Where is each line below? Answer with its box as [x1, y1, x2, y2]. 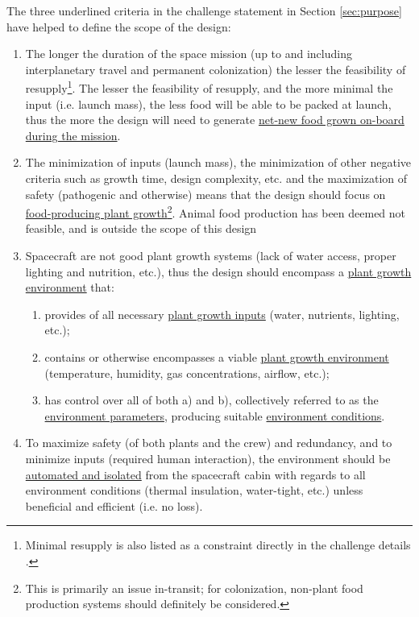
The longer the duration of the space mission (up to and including [25, 45, 352, 62]
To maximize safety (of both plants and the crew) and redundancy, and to [25, 434, 392, 451]
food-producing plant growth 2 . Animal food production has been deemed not [25, 202, 406, 221]
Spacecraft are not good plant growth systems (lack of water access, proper [25, 247, 396, 264]
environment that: [25, 279, 114, 296]
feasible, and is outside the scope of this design [25, 220, 257, 237]
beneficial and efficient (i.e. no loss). [25, 497, 203, 514]
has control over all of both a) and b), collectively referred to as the [44, 391, 379, 408]
